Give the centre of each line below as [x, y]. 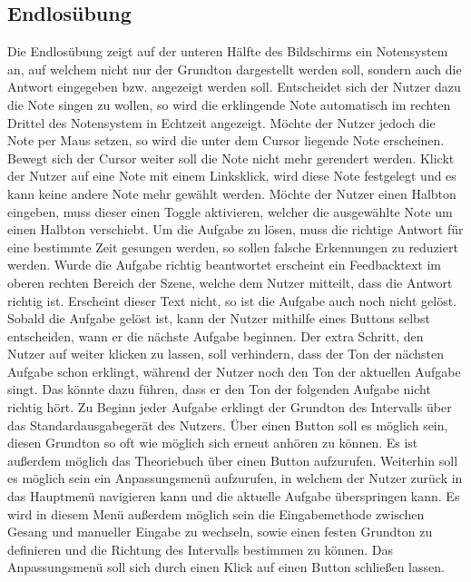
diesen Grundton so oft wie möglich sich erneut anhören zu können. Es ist [213, 443]
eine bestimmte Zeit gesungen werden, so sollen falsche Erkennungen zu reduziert [233, 247]
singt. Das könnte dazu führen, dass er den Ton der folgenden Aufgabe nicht [219, 389]
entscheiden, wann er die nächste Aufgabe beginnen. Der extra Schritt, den [216, 335]
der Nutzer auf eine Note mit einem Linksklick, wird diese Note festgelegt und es [232, 176]
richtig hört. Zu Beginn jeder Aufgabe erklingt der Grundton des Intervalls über [230, 407]
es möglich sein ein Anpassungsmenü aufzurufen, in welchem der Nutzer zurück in [235, 478]
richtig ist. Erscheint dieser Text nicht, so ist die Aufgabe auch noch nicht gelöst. [232, 300]
